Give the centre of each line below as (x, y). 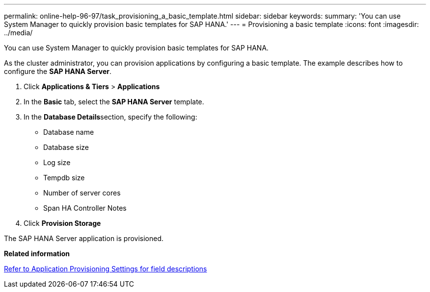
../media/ (18, 33)
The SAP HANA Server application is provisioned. (84, 238)
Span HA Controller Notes (85, 208)
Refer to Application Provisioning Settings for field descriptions (106, 269)
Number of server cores (82, 193)
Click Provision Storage (62, 223)
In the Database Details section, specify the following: (110, 117)
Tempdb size (64, 178)
